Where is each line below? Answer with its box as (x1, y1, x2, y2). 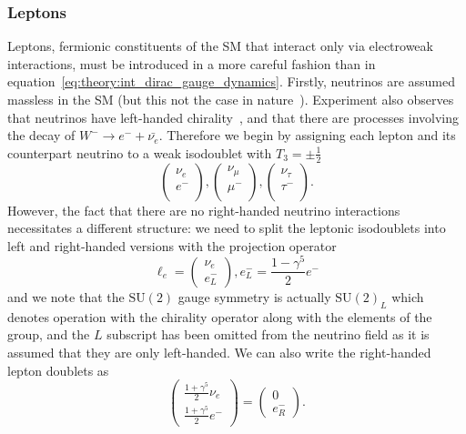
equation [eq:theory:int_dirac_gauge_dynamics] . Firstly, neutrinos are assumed (7, 72, 456, 91)
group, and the (7, 325, 90, 344)
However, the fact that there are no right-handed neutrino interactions (7, 200, 400, 219)
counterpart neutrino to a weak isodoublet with (7, 143, 272, 162)
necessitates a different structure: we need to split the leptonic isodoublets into (7, 218, 446, 237)
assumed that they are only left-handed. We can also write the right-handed (7, 342, 431, 361)
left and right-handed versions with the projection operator (7, 236, 337, 255)
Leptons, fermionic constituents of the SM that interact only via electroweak (7, 36, 433, 56)
